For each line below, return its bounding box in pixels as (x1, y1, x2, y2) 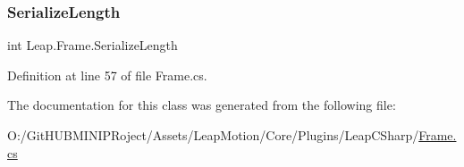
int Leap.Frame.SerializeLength (7, 36, 178, 54)
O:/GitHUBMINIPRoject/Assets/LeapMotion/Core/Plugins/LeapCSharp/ (7, 126, 419, 144)
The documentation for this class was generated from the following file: (7, 96, 396, 114)
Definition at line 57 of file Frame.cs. (7, 65, 207, 84)
